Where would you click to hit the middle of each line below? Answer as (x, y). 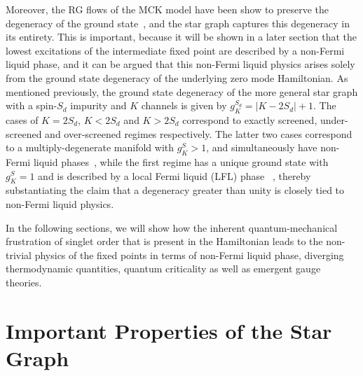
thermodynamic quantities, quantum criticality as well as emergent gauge (163, 269)
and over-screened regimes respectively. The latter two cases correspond (199, 133)
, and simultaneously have (262, 147)
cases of (22, 119)
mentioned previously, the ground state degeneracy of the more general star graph (182, 91)
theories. (24, 282)
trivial (19, 255)
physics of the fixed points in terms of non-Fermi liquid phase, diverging (189, 255)
